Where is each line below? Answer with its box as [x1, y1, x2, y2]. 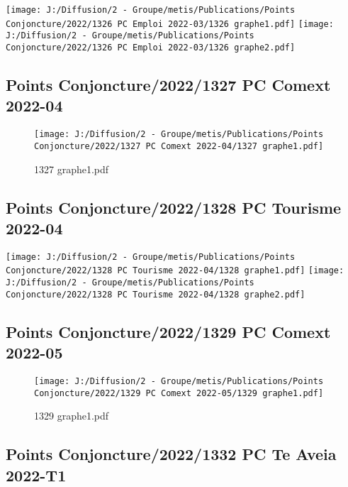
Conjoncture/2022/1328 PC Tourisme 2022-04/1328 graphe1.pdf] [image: [6, 266, 344, 276]
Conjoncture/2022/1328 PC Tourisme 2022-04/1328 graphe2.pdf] [6, 289, 305, 300]
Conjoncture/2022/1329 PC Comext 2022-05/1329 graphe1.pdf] [34, 388, 324, 398]
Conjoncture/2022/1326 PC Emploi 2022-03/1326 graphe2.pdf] [6, 42, 296, 53]
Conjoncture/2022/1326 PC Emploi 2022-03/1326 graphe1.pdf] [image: [6, 18, 334, 29]
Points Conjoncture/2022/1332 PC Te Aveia [6, 443, 337, 465]
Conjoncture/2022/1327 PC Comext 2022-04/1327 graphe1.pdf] [34, 141, 324, 151]
